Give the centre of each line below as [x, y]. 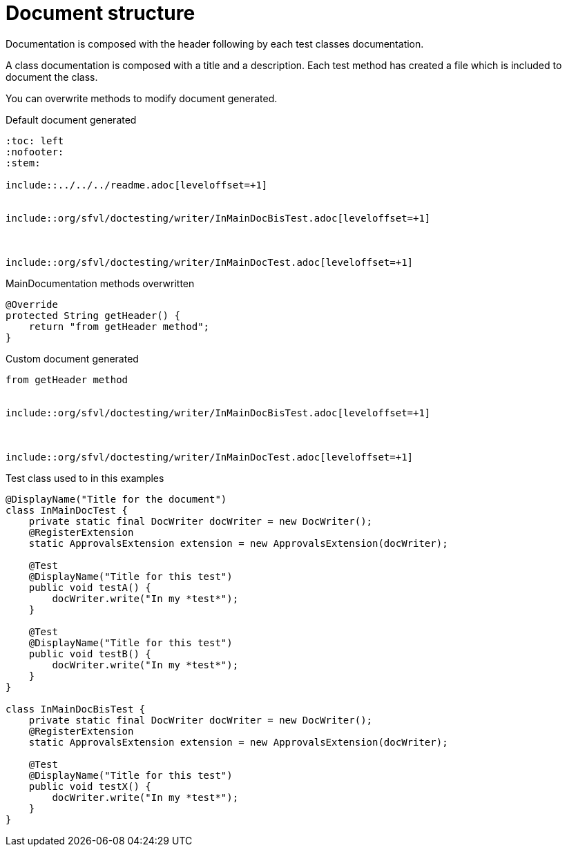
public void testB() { [90, 653]
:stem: [23, 163]
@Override [32, 304]
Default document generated [71, 119]
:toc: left [35, 141]
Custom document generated [72, 358]
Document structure [100, 13]
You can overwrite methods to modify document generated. [142, 98]
